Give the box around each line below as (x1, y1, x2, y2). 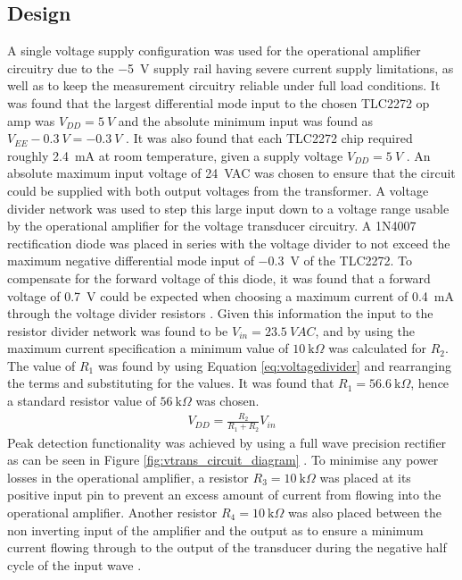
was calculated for (328, 339, 426, 357)
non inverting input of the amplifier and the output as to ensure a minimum (7, 520, 424, 539)
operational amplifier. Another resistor (7, 503, 218, 522)
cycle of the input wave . (7, 555, 142, 574)
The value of (7, 356, 76, 374)
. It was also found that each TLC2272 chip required (126, 129, 413, 147)
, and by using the (315, 321, 415, 340)
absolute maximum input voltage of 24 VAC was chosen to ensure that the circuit (7, 164, 456, 182)
